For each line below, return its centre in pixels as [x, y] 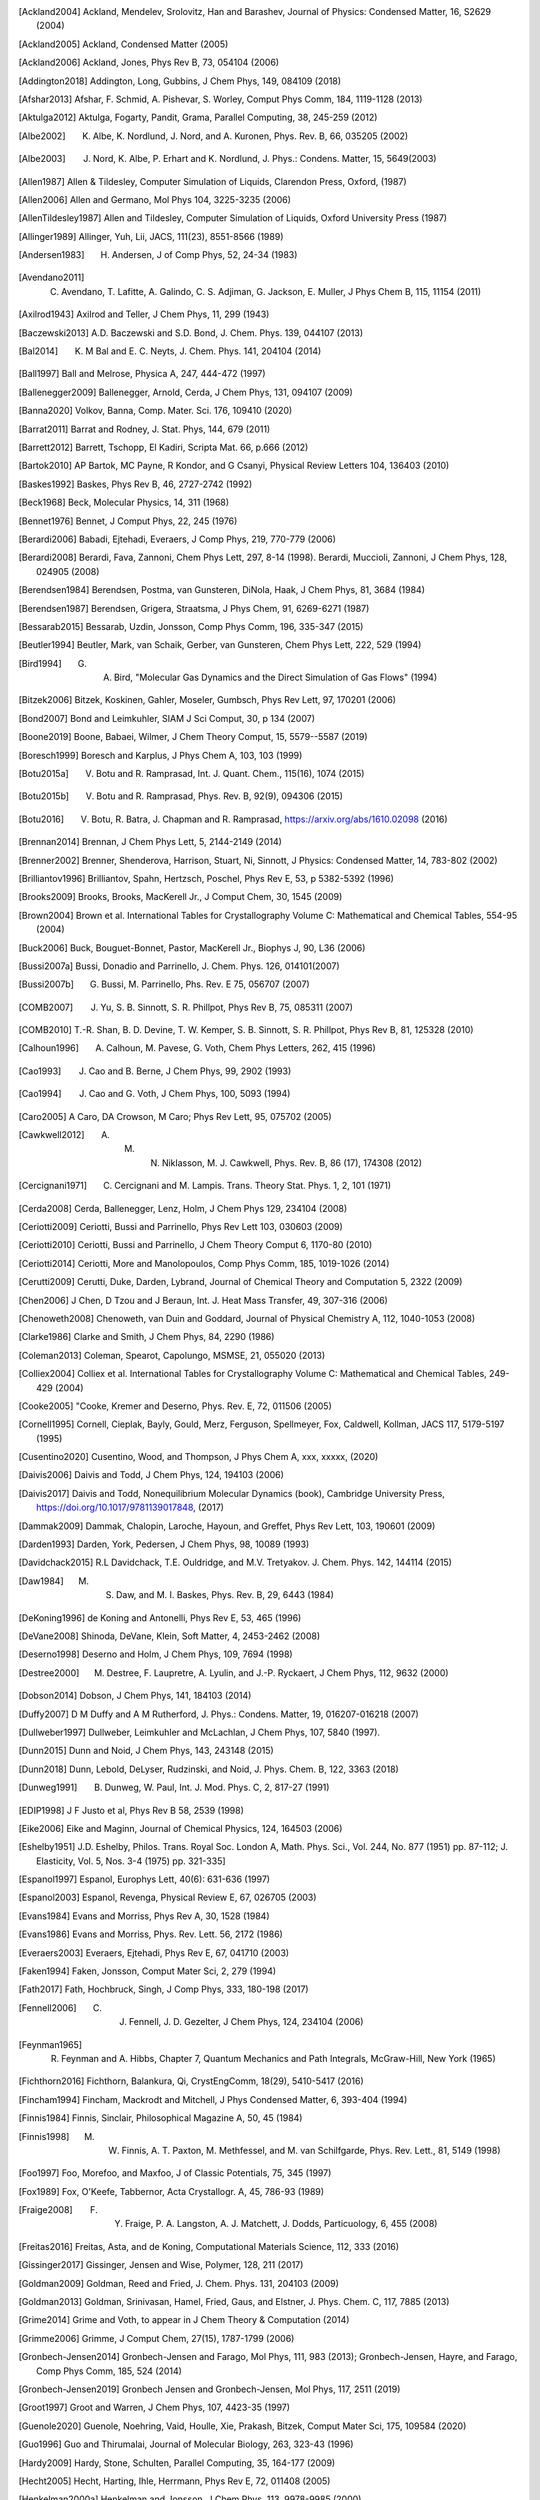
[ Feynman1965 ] [50, 2044]
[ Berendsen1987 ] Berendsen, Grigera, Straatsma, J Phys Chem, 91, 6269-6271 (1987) [194, 608]
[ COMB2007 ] [46, 1007]
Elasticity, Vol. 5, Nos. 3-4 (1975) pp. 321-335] [131, 1861]
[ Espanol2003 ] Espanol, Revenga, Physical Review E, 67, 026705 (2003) [167, 1897]
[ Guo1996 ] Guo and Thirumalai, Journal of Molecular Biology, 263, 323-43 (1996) [186, 2444]
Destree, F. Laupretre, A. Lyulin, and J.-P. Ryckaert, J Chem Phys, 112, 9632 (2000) [277, 1672]
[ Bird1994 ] [40, 663]
